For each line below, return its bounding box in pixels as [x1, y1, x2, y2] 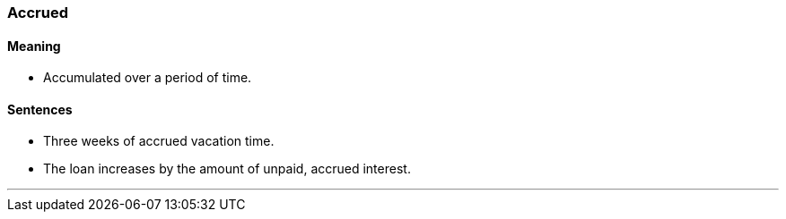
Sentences [7, 101, 73, 117]
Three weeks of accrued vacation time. [43, 133, 275, 149]
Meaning [7, 38, 61, 54]
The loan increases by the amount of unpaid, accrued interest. [43, 161, 411, 177]
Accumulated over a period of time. [43, 70, 252, 86]
